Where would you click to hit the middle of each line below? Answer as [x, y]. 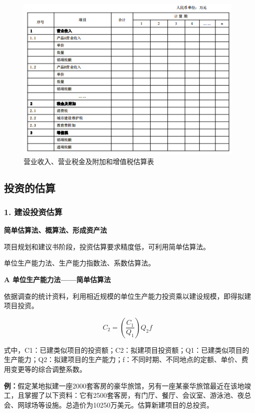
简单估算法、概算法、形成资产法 [55, 230]
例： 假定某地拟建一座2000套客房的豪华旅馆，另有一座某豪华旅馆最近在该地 [124, 385]
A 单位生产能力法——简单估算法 [57, 279]
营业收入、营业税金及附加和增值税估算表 [89, 161]
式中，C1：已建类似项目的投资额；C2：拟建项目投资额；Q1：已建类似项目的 [127, 350]
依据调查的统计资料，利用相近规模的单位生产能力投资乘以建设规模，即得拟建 [127, 296]
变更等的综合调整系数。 [48, 369]
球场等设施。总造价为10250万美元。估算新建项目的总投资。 [119, 404]
